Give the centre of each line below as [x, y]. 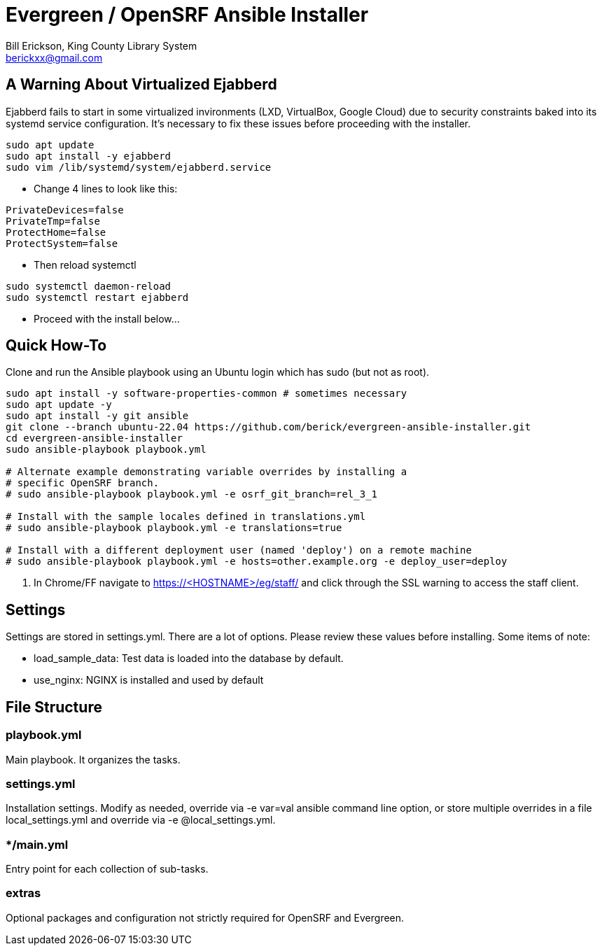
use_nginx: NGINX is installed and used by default [149, 680]
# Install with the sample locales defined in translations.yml [186, 517]
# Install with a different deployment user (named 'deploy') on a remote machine [239, 550]
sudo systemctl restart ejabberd [97, 297]
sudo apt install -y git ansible [97, 416]
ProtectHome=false [56, 232]
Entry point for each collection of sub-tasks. [107, 869]
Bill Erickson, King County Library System [101, 45]
